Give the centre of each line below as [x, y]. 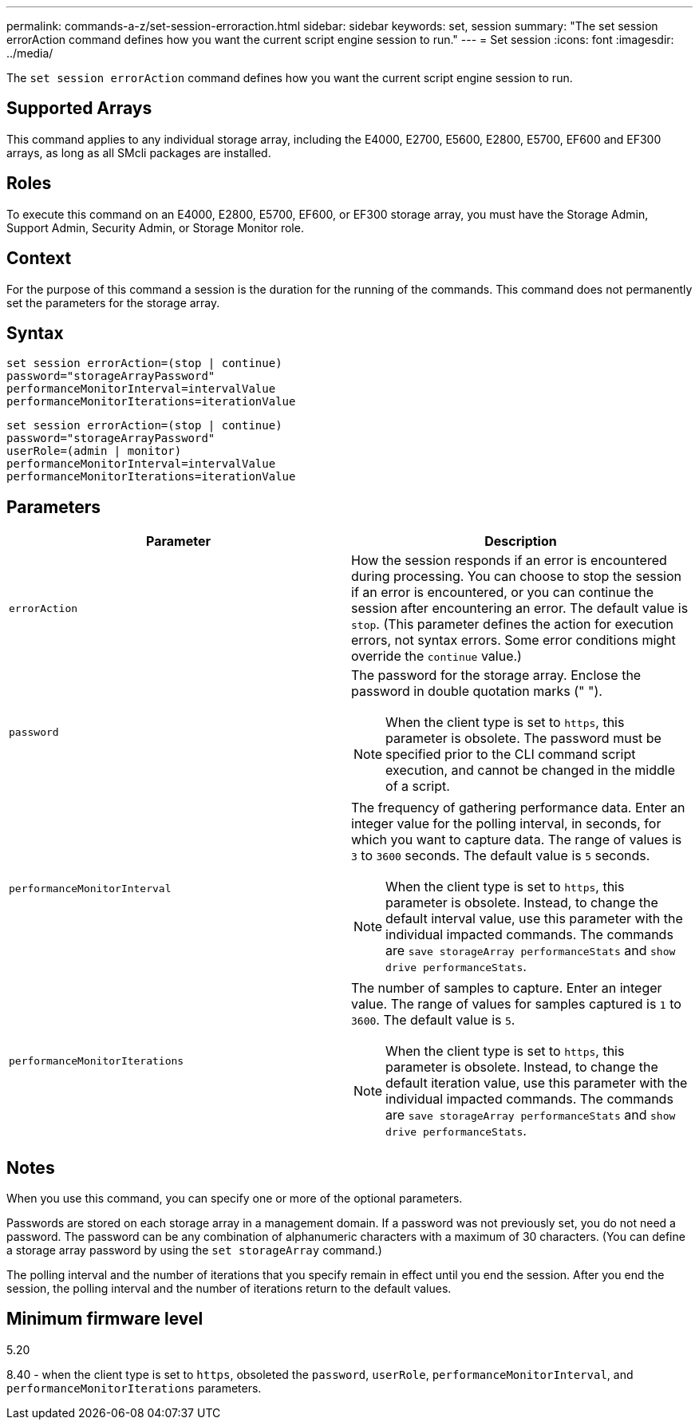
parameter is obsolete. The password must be [523, 739]
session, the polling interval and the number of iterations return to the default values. [229, 1289]
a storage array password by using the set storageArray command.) [194, 1250]
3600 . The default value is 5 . [433, 1020]
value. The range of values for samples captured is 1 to [516, 1004]
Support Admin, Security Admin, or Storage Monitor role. [155, 227]
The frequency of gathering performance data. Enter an [518, 808]
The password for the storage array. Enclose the [496, 675]
